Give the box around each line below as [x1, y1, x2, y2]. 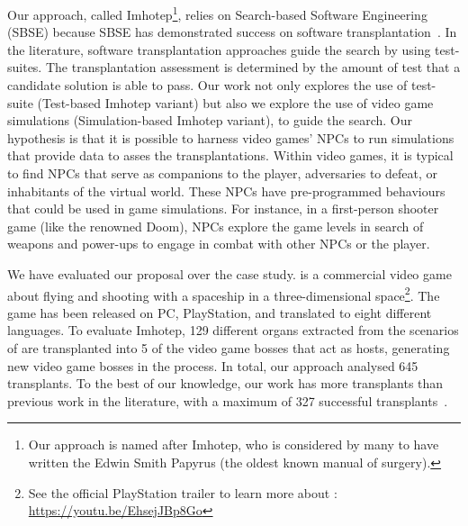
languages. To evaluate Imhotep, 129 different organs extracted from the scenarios [7, 321, 459, 340]
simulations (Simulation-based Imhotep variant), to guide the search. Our [7, 111, 413, 130]
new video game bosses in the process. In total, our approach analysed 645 [7, 356, 418, 375]
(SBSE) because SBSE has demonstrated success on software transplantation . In [7, 23, 457, 41]
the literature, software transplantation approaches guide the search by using [7, 40, 431, 59]
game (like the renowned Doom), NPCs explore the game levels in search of [7, 216, 424, 235]
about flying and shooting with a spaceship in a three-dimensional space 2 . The [7, 283, 440, 304]
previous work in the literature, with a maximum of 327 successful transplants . [7, 391, 448, 410]
